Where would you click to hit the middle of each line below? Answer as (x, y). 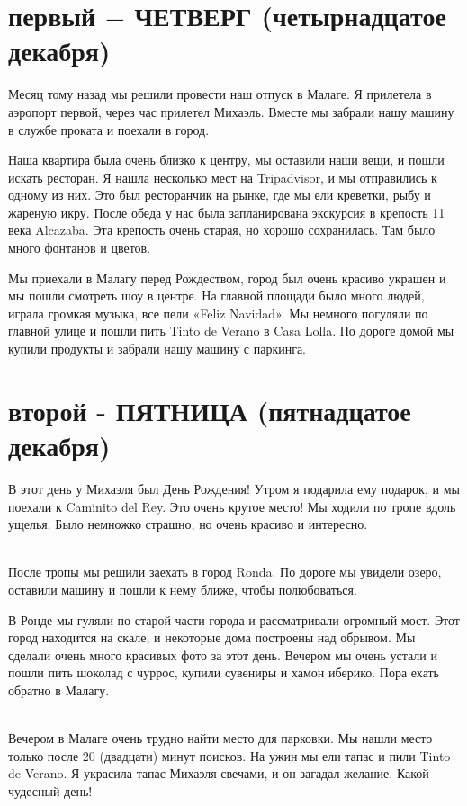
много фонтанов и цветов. (80, 248)
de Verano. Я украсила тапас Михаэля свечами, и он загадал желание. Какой (219, 773)
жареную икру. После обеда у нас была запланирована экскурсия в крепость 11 (227, 212)
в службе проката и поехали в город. (109, 129)
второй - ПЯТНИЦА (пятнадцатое (210, 410)
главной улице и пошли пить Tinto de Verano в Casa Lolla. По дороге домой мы (231, 331)
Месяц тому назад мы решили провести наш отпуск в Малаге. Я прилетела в (220, 94)
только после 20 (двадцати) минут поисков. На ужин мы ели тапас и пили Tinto (229, 755)
